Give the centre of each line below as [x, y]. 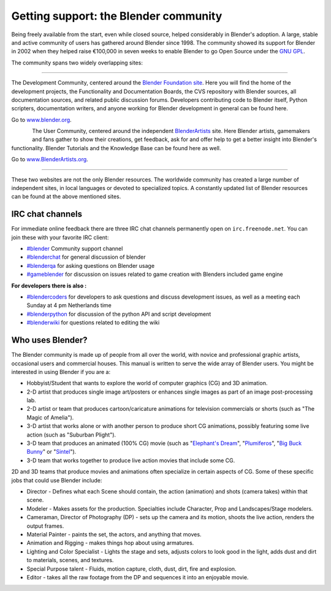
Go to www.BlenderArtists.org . [50, 159]
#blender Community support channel [75, 249]
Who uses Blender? [50, 340]
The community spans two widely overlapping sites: [77, 63]
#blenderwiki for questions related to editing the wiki [93, 322]
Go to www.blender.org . [41, 120]
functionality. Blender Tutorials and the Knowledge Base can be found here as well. [116, 148]
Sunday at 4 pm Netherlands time [69, 305]
